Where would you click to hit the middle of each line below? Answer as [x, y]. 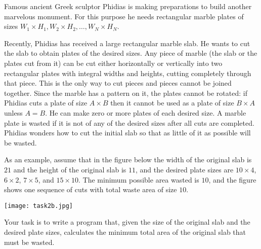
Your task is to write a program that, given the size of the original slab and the [127, 222]
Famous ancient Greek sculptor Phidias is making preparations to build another [128, 6]
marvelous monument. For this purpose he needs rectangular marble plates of [124, 16]
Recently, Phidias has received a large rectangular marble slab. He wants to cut [127, 43]
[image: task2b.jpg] [39, 206]
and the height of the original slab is [70, 169]
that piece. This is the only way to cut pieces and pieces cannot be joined [118, 83]
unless [13, 112]
